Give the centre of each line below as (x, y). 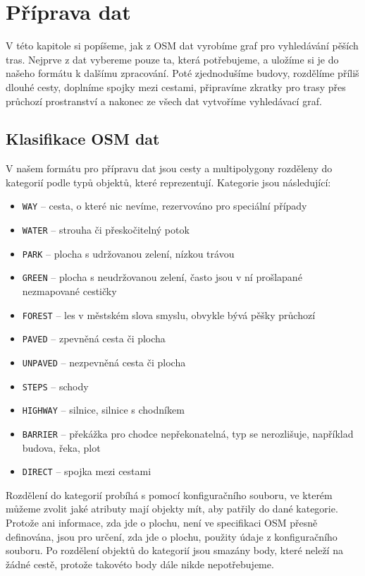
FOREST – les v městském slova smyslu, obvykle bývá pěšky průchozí (169, 314)
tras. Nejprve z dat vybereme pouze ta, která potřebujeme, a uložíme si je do (172, 59)
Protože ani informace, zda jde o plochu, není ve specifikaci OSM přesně (162, 523)
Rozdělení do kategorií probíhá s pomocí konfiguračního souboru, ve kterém (169, 494)
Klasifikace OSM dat (83, 139)
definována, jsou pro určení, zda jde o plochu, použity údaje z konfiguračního (172, 536)
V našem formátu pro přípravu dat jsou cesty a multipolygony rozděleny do (169, 168)
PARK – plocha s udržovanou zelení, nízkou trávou (128, 253)
